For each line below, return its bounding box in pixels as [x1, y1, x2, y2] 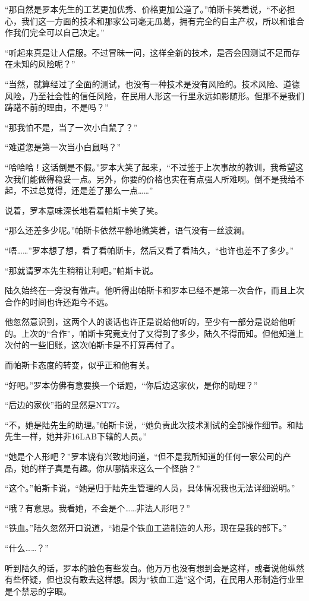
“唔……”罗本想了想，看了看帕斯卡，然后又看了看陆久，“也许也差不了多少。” [5, 243, 294, 256]
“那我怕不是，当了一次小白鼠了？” [5, 121, 138, 133]
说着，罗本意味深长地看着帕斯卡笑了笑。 [5, 204, 163, 216]
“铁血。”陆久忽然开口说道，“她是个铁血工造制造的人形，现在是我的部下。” [5, 521, 287, 534]
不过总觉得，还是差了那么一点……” [21, 184, 153, 197]
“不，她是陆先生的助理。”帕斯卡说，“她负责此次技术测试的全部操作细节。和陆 [5, 418, 304, 431]
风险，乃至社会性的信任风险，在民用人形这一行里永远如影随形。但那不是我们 [5, 89, 304, 102]
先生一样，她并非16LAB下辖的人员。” [5, 430, 147, 442]
